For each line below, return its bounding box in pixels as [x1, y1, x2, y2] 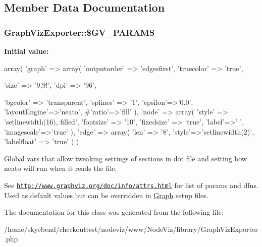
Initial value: [4, 46, 49, 56]
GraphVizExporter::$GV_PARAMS [4, 26, 155, 38]
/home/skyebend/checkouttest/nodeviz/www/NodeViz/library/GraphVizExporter [4, 223, 258, 234]
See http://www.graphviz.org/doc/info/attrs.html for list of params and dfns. [4, 179, 258, 190]
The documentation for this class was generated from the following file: [4, 207, 224, 217]
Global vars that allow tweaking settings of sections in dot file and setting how [4, 153, 247, 163]
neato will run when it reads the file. [4, 163, 117, 173]
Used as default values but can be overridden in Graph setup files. [4, 190, 208, 200]
